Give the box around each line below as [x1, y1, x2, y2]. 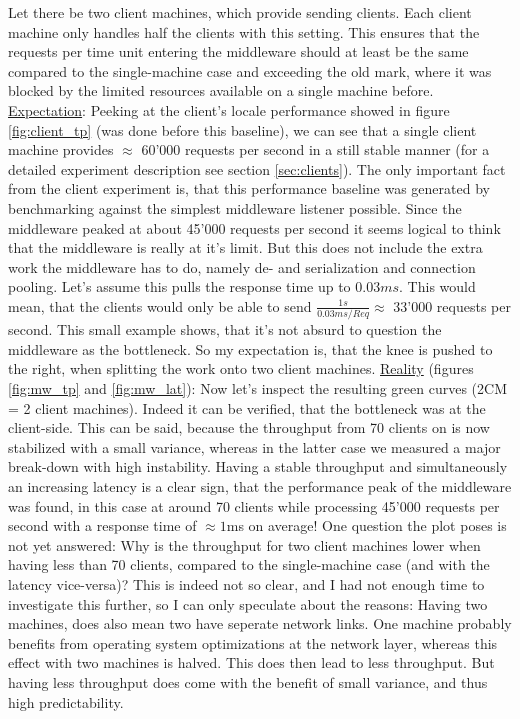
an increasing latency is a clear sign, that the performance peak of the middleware [8, 475, 512, 496]
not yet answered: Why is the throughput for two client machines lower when [8, 534, 481, 555]
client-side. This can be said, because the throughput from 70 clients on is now [8, 417, 490, 438]
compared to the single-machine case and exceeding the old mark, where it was [8, 60, 492, 81]
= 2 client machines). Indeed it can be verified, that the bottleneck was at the [8, 397, 486, 418]
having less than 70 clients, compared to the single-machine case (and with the [8, 554, 490, 575]
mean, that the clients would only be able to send [8, 295, 312, 316]
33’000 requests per [393, 295, 511, 316]
